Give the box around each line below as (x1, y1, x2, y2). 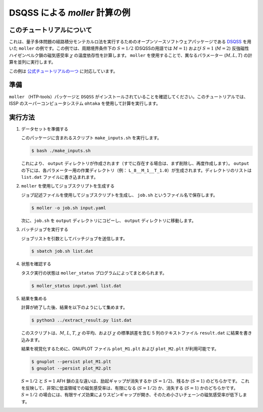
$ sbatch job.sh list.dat (31, 248, 94, 254)
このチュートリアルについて (9, 26, 93, 34)
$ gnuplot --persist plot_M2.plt (31, 366, 112, 371)
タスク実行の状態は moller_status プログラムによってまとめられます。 (21, 270, 167, 276)
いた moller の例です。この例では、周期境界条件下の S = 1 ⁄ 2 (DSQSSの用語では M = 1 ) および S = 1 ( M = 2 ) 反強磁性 (9, 45, 249, 51)
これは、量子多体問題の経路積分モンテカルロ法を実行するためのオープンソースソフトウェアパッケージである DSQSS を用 (9, 39, 252, 45)
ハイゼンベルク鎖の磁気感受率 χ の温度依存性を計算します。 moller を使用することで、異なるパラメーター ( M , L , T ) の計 (9, 52, 253, 58)
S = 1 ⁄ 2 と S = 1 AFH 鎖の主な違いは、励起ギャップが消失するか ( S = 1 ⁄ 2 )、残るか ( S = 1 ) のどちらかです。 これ (21, 378, 250, 384)
